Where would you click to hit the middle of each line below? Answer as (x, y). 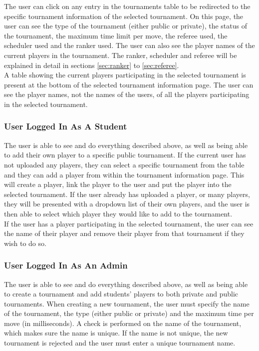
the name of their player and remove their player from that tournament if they (124, 233)
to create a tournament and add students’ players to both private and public (121, 294)
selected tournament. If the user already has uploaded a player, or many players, (127, 194)
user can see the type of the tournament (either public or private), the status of (126, 26)
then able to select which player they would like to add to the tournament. (118, 213)
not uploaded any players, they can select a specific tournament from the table (124, 164)
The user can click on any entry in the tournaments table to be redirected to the (127, 6)
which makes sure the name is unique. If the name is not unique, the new (116, 333)
